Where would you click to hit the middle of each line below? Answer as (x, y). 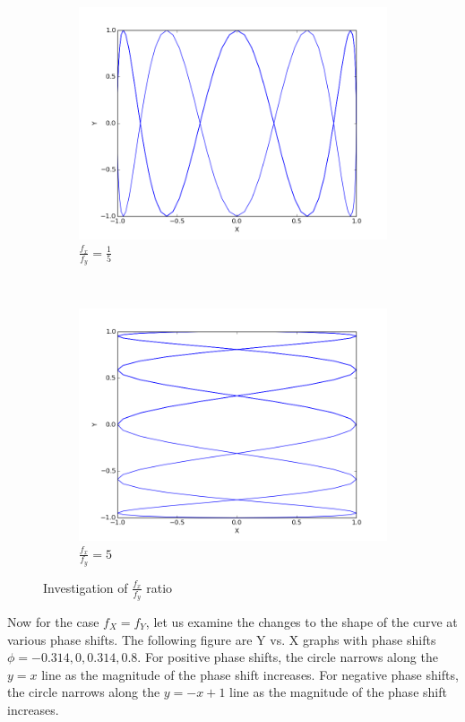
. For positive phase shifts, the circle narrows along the (288, 657)
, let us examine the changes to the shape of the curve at (301, 622)
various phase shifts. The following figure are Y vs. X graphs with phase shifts (222, 639)
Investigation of (86, 587)
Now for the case (53, 622)
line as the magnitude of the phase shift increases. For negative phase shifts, (250, 674)
